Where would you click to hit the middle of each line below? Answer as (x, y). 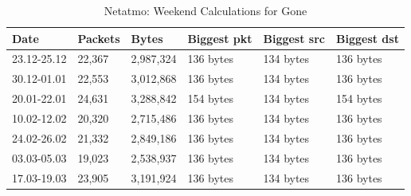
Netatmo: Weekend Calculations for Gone (205, 10)
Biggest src (294, 38)
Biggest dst (368, 38)
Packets (99, 38)
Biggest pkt (220, 38)
